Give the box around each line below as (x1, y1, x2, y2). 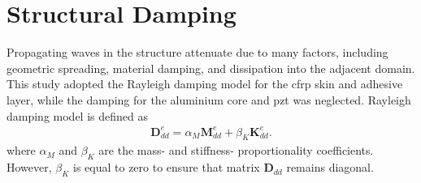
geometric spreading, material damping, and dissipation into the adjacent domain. (7, 59, 415, 76)
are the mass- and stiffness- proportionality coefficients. (98, 142, 374, 159)
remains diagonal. (286, 159, 374, 176)
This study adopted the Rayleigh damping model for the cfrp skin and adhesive (7, 75, 403, 92)
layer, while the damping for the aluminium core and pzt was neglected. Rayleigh (7, 91, 411, 108)
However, (7, 159, 52, 176)
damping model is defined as (7, 107, 148, 124)
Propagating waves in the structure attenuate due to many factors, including (7, 44, 388, 61)
